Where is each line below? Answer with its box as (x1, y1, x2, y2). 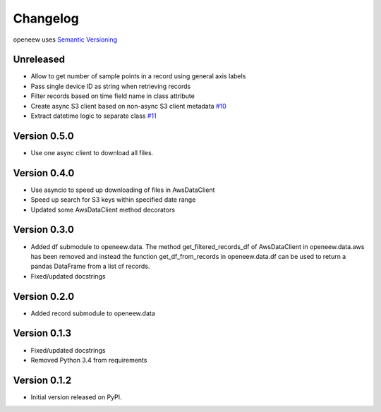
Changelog (13, 11, 79, 26)
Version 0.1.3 (13, 327, 72, 339)
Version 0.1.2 (13, 374, 72, 386)
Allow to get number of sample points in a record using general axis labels (30, 72, 246, 80)
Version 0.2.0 (13, 290, 75, 303)
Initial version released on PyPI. (30, 392, 123, 401)
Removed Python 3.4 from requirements (30, 356, 147, 364)
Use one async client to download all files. (30, 148, 154, 157)
